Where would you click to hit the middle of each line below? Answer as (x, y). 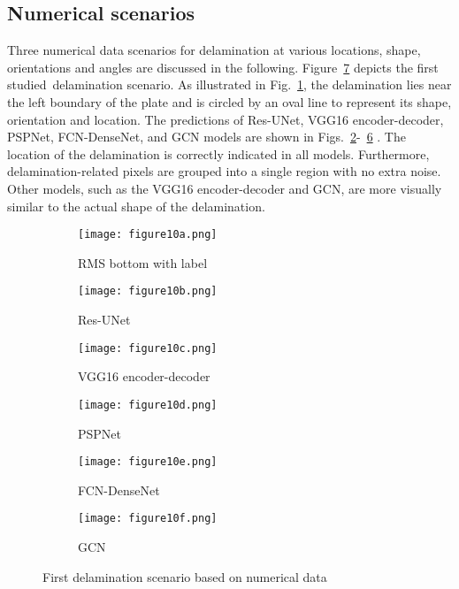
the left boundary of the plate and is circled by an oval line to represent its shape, (229, 101)
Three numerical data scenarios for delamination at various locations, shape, (214, 50)
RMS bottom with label (143, 262)
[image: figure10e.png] (148, 462)
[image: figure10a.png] (148, 235)
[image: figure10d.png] (148, 405)
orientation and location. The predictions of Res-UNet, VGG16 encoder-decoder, (226, 119)
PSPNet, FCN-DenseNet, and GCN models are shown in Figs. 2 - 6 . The (207, 137)
